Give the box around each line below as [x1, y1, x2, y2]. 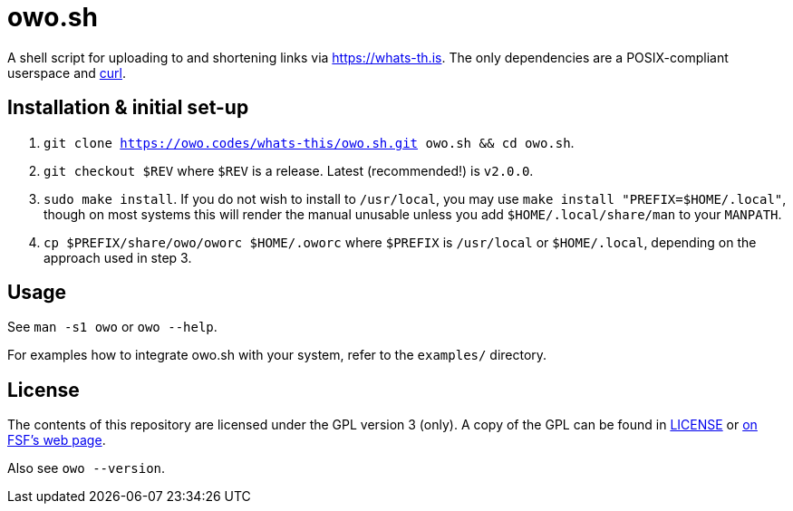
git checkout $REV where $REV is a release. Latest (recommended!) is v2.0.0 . [44, 162, 534, 178]
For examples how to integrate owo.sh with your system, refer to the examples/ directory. [7, 347, 547, 363]
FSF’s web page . [7, 432, 106, 448]
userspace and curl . [7, 64, 127, 81]
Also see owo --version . [7, 460, 166, 477]
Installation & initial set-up [7, 96, 249, 120]
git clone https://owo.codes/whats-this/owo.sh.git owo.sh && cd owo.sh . [44, 134, 575, 150]
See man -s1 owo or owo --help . [7, 319, 218, 335]
